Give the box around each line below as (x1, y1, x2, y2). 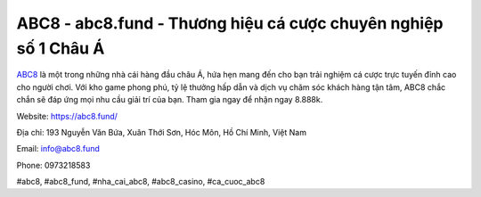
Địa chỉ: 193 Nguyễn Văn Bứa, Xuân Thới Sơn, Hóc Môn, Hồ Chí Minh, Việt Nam (16, 127, 307, 137)
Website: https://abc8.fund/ (16, 111, 118, 121)
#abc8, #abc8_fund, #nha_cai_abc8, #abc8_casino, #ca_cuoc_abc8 (16, 176, 265, 187)
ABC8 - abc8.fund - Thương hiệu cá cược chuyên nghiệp (16, 13, 444, 33)
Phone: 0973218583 (16, 160, 91, 170)
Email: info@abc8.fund (16, 144, 100, 154)
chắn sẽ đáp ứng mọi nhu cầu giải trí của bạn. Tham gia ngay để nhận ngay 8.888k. (16, 94, 323, 105)
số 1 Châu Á (16, 38, 105, 58)
